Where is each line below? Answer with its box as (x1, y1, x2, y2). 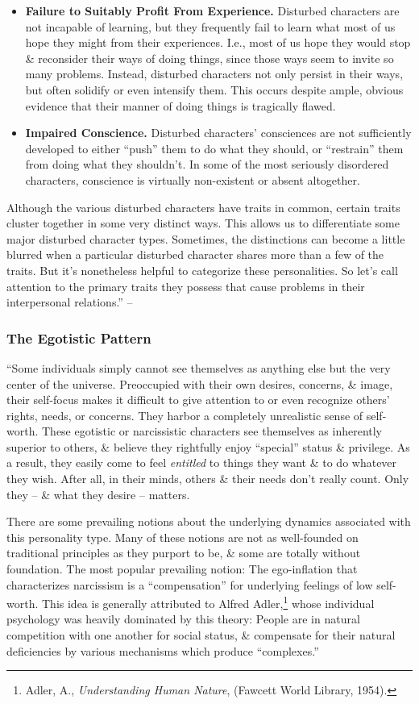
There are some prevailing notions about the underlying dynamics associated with (6, 513, 411, 530)
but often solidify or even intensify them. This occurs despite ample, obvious (25, 81, 404, 98)
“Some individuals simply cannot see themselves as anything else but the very (6, 359, 391, 376)
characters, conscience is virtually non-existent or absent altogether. (25, 171, 360, 188)
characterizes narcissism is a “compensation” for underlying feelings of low (6, 576, 373, 593)
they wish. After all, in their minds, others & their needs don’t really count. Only (6, 470, 409, 487)
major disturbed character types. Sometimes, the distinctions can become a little (6, 230, 405, 247)
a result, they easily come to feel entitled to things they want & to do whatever (6, 454, 397, 471)
